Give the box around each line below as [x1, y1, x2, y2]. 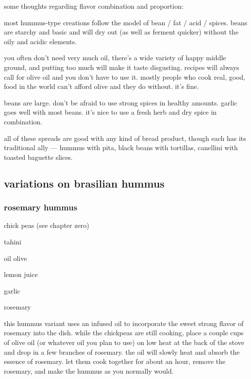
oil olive [4, 253, 27, 263]
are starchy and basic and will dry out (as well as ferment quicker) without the [4, 27, 239, 37]
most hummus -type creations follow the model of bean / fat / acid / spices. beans [4, 17, 248, 27]
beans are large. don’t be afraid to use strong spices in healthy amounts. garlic [4, 97, 237, 107]
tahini [4, 236, 21, 246]
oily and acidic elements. [4, 36, 77, 46]
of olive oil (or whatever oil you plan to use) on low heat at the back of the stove [4, 337, 244, 347]
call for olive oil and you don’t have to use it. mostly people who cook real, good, [4, 71, 246, 82]
